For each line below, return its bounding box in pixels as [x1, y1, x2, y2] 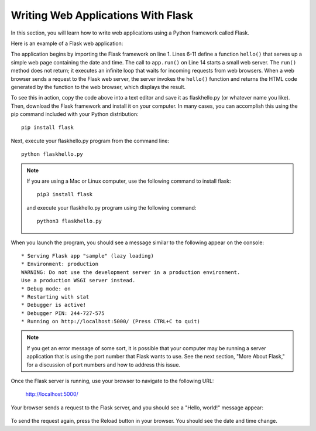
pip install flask [21, 124, 74, 131]
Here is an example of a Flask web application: [11, 40, 123, 47]
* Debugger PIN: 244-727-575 [21, 310, 105, 316]
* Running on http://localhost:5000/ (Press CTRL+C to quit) [21, 318, 200, 325]
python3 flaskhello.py [37, 218, 102, 225]
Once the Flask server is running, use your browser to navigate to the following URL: [11, 378, 214, 385]
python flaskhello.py [21, 151, 83, 158]
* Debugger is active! [21, 302, 87, 309]
